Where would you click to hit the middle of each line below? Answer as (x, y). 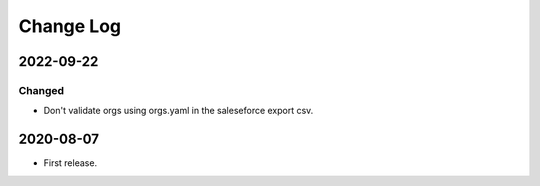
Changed (41, 90)
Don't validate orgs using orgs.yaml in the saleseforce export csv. (178, 111)
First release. (70, 163)
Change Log (70, 26)
